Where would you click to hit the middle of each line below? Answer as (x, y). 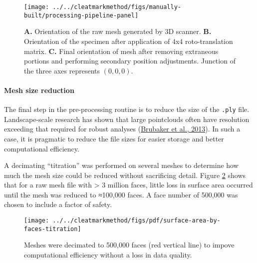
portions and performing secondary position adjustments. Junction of (130, 61)
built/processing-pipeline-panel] (81, 15)
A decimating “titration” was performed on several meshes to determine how (121, 165)
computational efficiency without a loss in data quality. (108, 254)
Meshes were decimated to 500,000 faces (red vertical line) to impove (129, 245)
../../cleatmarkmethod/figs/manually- (117, 7)
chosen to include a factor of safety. (58, 204)
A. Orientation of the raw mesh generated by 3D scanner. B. (118, 31)
